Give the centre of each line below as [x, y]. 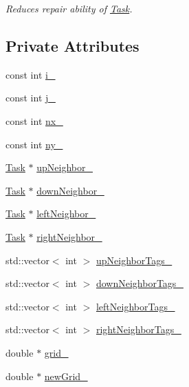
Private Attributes [73, 45]
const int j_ [31, 98]
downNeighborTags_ [140, 283]
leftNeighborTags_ [135, 306]
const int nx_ [34, 120]
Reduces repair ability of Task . [69, 8]
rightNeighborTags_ [138, 329]
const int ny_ [34, 144]
